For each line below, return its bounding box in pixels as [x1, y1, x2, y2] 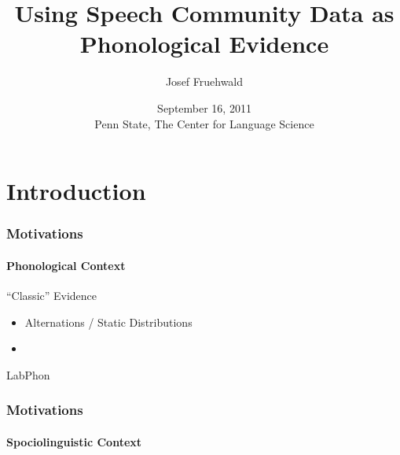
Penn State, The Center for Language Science [94, 115, 314, 131]
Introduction [6, 175, 146, 207]
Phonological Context [6, 257, 126, 273]
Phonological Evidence [79, 28, 329, 60]
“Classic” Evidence [6, 287, 97, 303]
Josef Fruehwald [165, 73, 244, 90]
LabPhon [6, 366, 50, 383]
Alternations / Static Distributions [24, 313, 193, 330]
